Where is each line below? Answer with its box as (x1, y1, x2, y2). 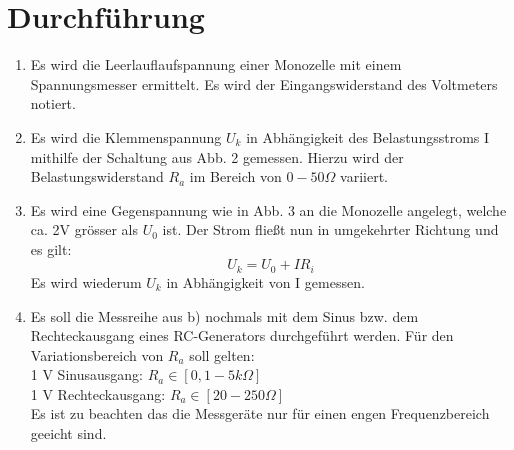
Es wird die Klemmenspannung (30, 126, 222, 147)
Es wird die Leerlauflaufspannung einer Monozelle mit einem (30, 54, 402, 75)
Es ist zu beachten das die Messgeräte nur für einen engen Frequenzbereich (30, 403, 490, 424)
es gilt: (30, 238, 72, 259)
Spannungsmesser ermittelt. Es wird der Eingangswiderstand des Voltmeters (30, 73, 498, 94)
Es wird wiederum (30, 271, 142, 292)
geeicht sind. (30, 423, 107, 444)
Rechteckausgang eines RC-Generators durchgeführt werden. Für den (30, 325, 454, 346)
